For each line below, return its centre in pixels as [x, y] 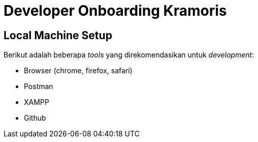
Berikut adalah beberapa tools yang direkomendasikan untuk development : [129, 55]
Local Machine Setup [58, 35]
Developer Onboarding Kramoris [115, 11]
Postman [39, 87]
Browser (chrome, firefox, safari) [78, 71]
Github [35, 118]
